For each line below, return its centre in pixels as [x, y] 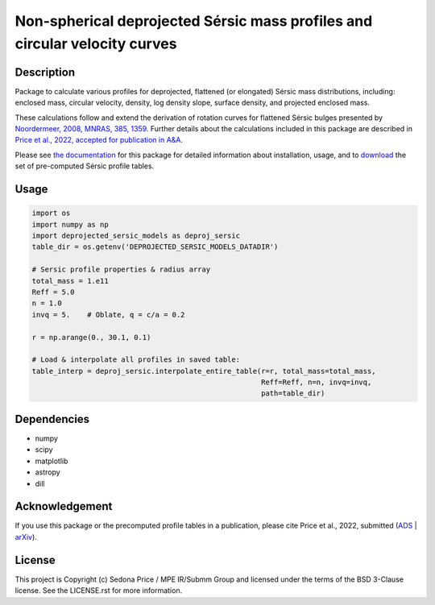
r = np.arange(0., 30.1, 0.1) [91, 337]
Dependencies [52, 419]
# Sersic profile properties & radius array [121, 269]
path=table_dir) [293, 394]
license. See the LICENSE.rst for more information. [99, 590]
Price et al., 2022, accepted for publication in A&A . [99, 140]
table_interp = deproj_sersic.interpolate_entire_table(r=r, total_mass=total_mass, [204, 371]
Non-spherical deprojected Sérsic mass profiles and [194, 21]
